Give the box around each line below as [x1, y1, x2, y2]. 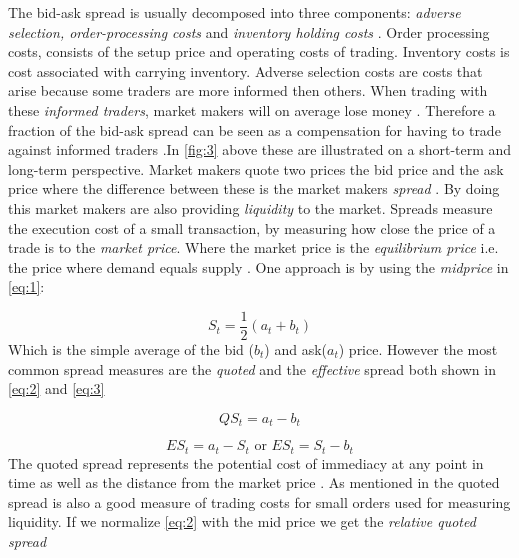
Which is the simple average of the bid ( [8, 338, 254, 359]
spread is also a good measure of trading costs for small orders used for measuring [8, 491, 511, 512]
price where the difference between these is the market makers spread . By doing [8, 178, 500, 199]
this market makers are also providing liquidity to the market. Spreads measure [8, 197, 493, 218]
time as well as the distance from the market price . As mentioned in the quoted [8, 472, 500, 493]
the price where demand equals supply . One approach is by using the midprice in [8, 256, 509, 277]
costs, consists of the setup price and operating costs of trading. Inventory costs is [8, 41, 510, 62]
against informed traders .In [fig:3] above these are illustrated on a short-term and [8, 139, 512, 160]
